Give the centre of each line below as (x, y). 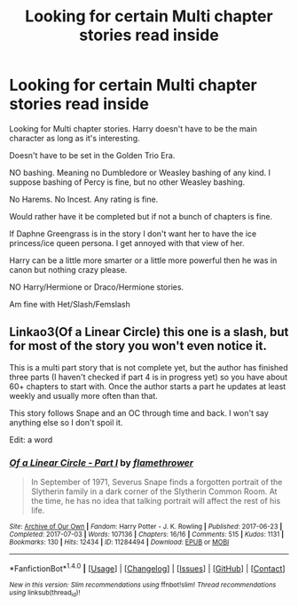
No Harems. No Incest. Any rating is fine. (84, 199)
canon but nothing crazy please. (68, 269)
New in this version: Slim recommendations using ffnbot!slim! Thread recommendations (143, 585)
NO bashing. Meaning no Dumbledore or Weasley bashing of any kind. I (140, 172)
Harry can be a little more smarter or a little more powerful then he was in (143, 260)
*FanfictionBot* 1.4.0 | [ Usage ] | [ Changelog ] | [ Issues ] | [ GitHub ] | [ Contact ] (147, 568)
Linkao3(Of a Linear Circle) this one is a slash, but (149, 332)
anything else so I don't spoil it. (66, 422)
